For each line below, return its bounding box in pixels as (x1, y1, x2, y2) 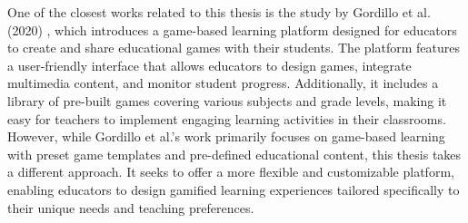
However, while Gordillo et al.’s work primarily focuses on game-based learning (7, 127, 445, 146)
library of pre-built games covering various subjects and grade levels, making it (7, 91, 447, 110)
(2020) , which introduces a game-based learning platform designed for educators (7, 20, 457, 39)
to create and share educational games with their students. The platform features (7, 38, 460, 57)
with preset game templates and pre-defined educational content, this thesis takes (7, 144, 462, 163)
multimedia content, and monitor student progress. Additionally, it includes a (7, 73, 439, 92)
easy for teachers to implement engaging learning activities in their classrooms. (7, 109, 446, 128)
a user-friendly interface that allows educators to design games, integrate (7, 55, 412, 74)
